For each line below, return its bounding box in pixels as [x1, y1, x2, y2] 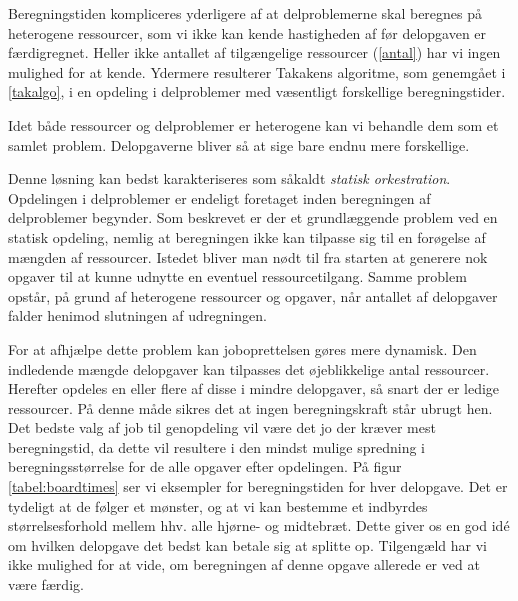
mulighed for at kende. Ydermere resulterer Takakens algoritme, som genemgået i [8, 61, 506, 82]
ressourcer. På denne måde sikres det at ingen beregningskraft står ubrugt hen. [8, 397, 493, 418]
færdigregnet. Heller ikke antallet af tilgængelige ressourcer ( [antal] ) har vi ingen [8, 42, 501, 63]
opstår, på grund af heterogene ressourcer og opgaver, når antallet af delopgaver [8, 285, 498, 306]
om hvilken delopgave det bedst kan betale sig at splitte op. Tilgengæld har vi [8, 534, 487, 555]
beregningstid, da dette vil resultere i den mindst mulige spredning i [8, 436, 425, 457]
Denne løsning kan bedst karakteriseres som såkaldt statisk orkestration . [8, 168, 451, 189]
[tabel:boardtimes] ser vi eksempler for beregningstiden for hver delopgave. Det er [8, 476, 508, 497]
